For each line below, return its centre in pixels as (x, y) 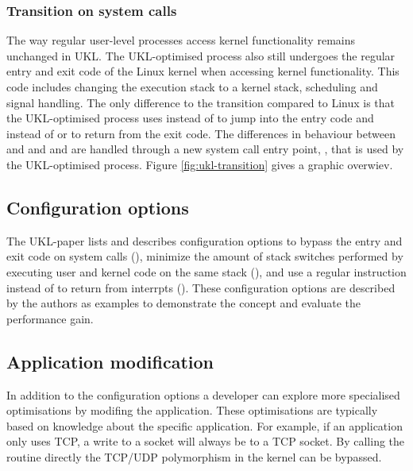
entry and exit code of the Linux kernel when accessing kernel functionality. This (203, 71)
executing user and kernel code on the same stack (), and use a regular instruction (206, 271)
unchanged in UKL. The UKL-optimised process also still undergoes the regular (201, 55)
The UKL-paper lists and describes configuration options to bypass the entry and (205, 240)
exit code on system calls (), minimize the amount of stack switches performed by (205, 256)
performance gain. (50, 318)
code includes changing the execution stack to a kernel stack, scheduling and (192, 87)
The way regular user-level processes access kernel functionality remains (181, 40)
